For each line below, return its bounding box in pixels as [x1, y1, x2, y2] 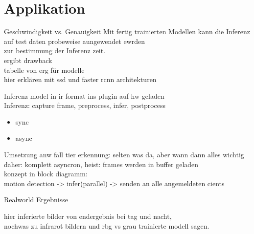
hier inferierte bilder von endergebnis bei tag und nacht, [4, 211, 172, 221]
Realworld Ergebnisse [4, 194, 68, 205]
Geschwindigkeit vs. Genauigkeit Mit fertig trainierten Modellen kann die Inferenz [4, 26, 250, 37]
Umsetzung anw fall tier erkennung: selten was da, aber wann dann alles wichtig [4, 149, 244, 160]
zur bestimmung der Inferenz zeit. [4, 45, 106, 56]
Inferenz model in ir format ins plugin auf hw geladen [4, 90, 164, 101]
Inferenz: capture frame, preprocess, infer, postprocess [4, 100, 166, 110]
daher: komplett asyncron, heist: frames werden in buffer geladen [4, 159, 199, 169]
